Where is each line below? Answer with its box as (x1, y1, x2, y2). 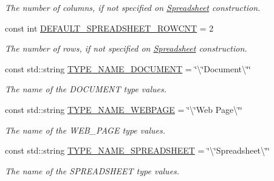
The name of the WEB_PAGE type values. (5, 123, 165, 136)
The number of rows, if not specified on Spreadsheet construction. (5, 42, 247, 55)
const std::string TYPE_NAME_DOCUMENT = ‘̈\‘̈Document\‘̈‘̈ (5, 62, 251, 75)
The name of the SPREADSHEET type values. (5, 164, 180, 177)
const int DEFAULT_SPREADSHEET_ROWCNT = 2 (5, 21, 214, 34)
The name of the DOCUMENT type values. (5, 83, 166, 95)
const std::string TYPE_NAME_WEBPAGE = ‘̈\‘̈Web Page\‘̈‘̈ (5, 103, 242, 115)
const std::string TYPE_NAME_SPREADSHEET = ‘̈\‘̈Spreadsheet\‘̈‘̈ (5, 144, 270, 157)
